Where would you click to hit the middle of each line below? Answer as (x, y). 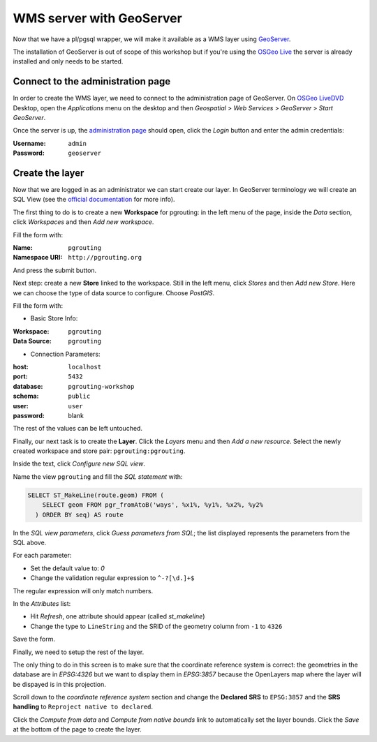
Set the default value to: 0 (67, 568)
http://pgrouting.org (105, 258)
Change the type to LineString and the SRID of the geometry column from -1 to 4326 (156, 626)
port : (20, 376)
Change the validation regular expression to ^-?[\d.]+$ (112, 578)
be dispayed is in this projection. (59, 684)
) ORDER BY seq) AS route (79, 514)
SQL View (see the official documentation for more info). (94, 200)
